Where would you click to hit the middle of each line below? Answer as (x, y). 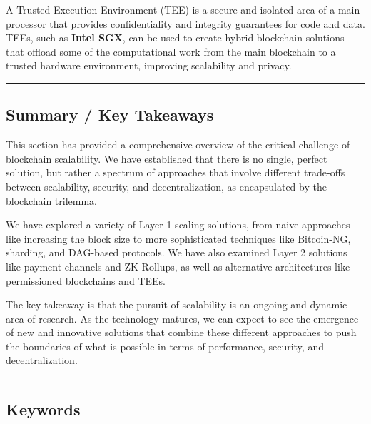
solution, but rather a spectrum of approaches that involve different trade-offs (176, 172)
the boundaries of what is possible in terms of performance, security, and (165, 346)
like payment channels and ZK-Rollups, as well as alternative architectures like (178, 266)
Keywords (43, 409)
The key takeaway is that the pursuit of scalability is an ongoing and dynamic (177, 304)
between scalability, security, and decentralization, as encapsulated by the (166, 186)
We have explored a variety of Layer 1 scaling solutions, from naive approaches (178, 224)
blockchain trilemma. (51, 200)
